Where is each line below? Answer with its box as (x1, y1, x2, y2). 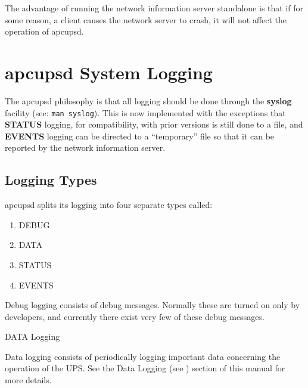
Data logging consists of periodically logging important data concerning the (5, 350, 281, 362)
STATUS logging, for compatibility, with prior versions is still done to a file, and (5, 118, 303, 131)
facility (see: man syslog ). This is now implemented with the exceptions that (5, 106, 286, 119)
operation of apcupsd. (5, 25, 84, 38)
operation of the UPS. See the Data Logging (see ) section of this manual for (5, 362, 285, 374)
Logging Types (5, 170, 97, 189)
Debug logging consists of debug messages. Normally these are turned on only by (5, 299, 300, 311)
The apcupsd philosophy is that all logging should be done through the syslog (5, 94, 292, 107)
